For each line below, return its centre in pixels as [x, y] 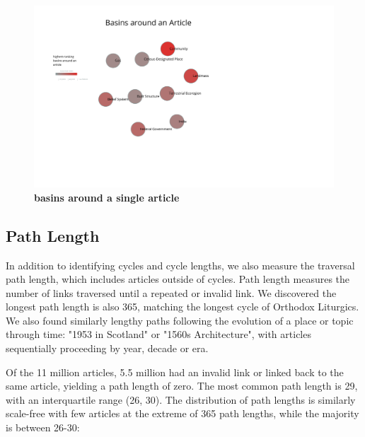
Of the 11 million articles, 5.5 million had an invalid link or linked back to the [175, 372]
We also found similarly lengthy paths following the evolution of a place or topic [180, 320]
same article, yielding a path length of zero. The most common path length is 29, [182, 386]
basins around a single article [107, 197]
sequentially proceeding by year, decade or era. [107, 348]
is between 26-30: [43, 427]
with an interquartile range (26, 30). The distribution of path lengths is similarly [181, 399]
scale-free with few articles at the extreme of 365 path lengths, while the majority [182, 413]
